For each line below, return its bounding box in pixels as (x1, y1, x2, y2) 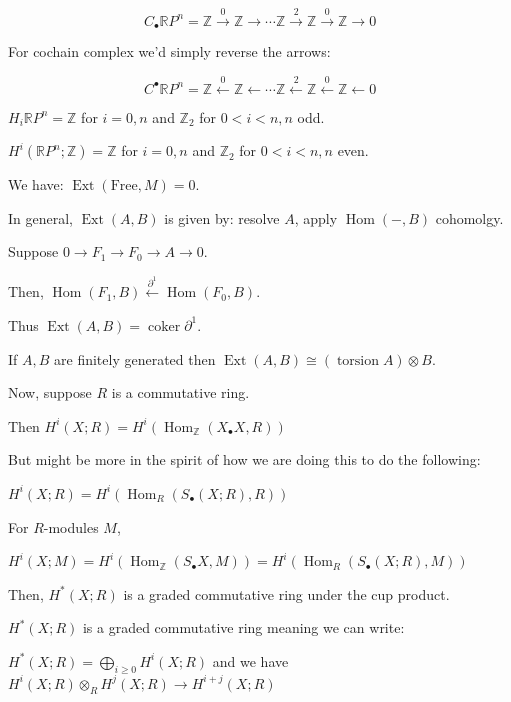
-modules (43, 516, 99, 537)
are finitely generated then (54, 348, 216, 369)
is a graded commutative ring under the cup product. (123, 583, 450, 604)
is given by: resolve (164, 207, 280, 228)
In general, (8, 207, 73, 228)
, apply (294, 207, 338, 228)
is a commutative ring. (111, 382, 250, 403)
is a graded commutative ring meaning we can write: (82, 617, 405, 638)
